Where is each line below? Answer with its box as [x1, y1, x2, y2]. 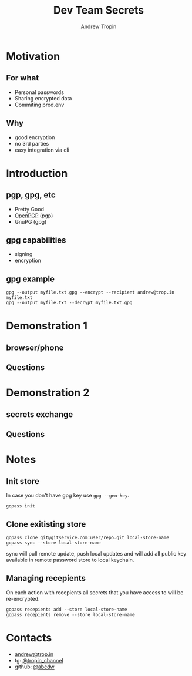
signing [14, 251, 33, 258]
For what [6, 73, 39, 83]
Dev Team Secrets [53, 4, 144, 17]
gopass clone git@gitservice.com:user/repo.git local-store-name [6, 534, 169, 540]
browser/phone [6, 342, 64, 352]
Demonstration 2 [6, 386, 90, 399]
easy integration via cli [14, 146, 69, 153]
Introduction [6, 167, 68, 180]
